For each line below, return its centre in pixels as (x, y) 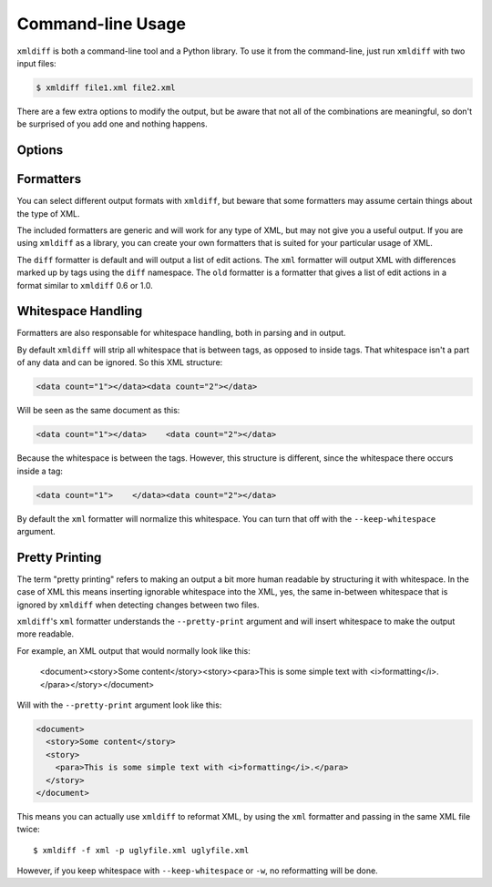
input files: (36, 63)
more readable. (46, 634)
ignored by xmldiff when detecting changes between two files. (138, 605)
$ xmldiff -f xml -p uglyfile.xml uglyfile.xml (141, 850)
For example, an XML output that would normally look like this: (133, 650)
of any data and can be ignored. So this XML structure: (120, 362)
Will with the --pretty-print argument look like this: (119, 705)
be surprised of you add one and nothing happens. (113, 124)
